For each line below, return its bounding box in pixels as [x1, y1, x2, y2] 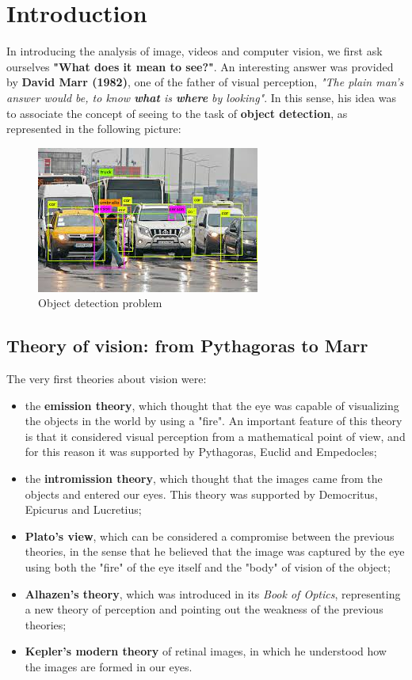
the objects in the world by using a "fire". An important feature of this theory [25, 412, 402, 429]
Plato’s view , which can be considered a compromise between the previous [25, 527, 395, 544]
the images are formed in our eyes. [25, 658, 193, 674]
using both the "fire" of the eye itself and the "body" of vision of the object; [25, 559, 391, 576]
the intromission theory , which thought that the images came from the [25, 470, 383, 487]
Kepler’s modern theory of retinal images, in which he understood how [25, 643, 387, 659]
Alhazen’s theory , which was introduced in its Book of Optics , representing [25, 585, 401, 602]
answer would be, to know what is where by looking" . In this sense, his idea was [6, 89, 396, 105]
